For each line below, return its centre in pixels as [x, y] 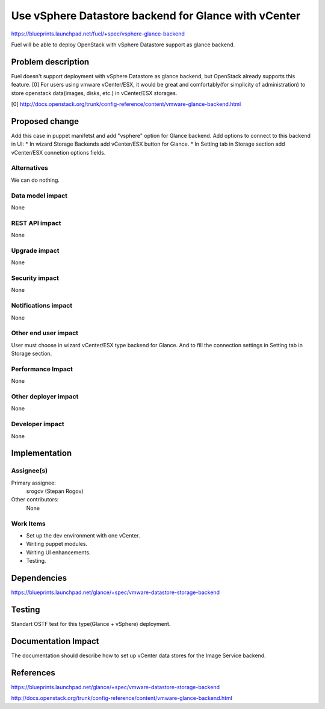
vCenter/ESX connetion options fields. [58, 152]
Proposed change [45, 121]
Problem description [50, 62]
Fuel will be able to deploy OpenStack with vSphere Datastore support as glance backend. [123, 45]
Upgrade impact [35, 250]
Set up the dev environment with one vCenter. [83, 535]
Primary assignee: [34, 483]
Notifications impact [42, 306]
